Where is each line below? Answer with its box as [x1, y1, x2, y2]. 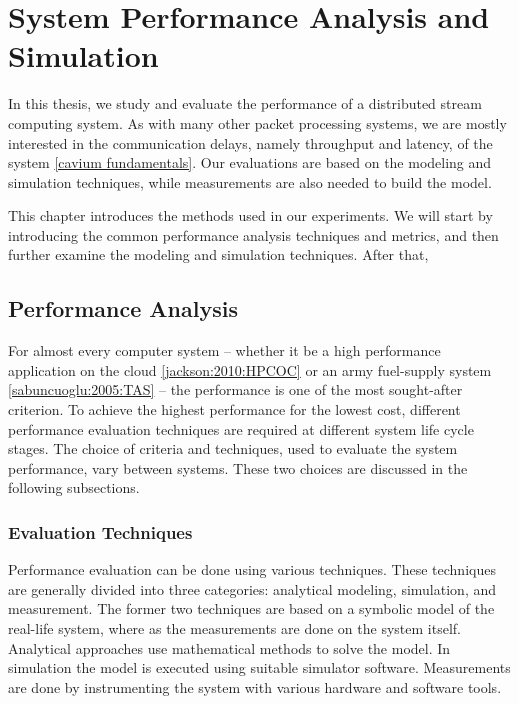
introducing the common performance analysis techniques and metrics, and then [8, 224, 499, 245]
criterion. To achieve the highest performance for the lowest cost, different [8, 399, 461, 420]
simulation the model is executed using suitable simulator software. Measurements [8, 657, 511, 678]
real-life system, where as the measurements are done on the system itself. [8, 618, 461, 639]
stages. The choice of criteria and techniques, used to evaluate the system [8, 438, 458, 459]
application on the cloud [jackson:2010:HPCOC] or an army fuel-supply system [8, 359, 492, 380]
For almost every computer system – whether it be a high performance [8, 340, 441, 361]
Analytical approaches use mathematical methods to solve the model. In [8, 637, 451, 658]
